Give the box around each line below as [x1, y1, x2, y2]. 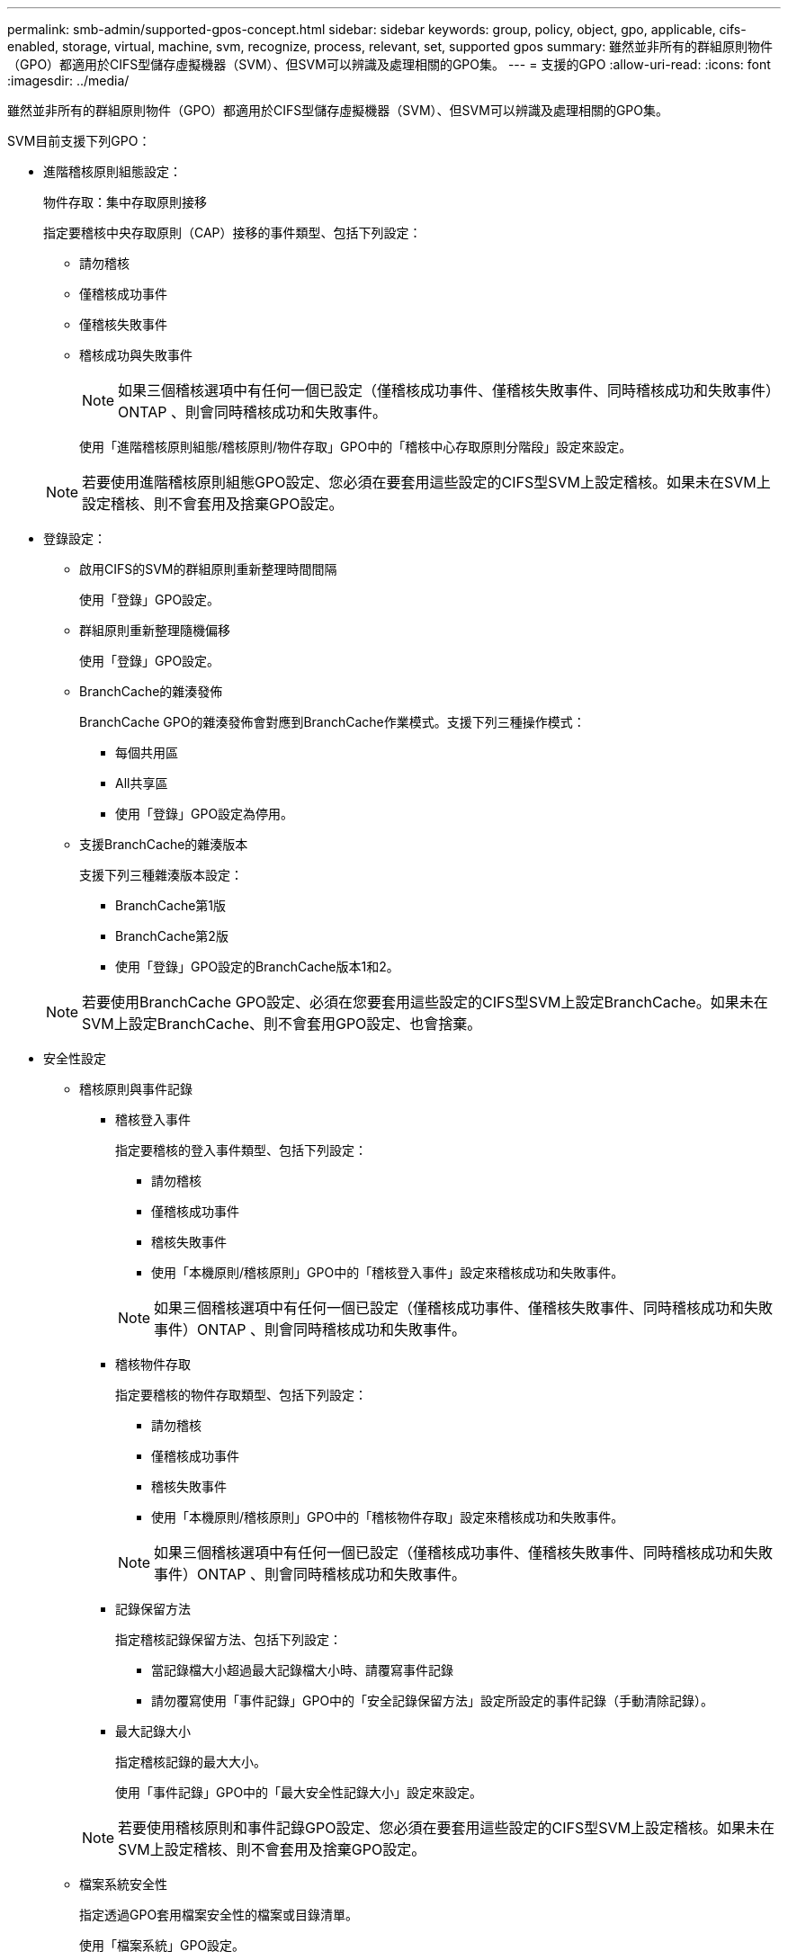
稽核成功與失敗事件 [79, 347, 193, 362]
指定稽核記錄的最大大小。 [115, 1754, 266, 1769]
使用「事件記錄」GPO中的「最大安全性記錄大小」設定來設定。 [115, 1785, 483, 1800]
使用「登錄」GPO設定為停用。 [115, 806, 294, 821]
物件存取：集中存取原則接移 [43, 194, 207, 210]
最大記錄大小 [115, 1723, 191, 1739]
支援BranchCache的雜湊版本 [79, 837, 248, 852]
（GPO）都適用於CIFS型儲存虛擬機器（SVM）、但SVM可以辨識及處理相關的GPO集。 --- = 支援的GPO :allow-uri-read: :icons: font [7, 57, 771, 72]
